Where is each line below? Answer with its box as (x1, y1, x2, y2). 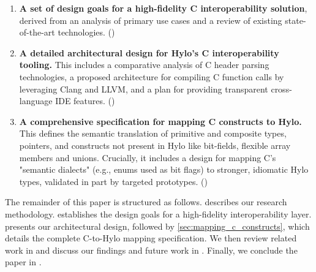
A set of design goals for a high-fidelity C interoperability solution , (19, 2, 307, 14)
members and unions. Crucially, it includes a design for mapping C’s (19, 151, 276, 164)
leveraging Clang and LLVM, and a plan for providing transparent (19, 82, 268, 95)
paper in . (5, 255, 42, 268)
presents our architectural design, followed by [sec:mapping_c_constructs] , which (5, 219, 310, 232)
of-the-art (19, 26, 55, 39)
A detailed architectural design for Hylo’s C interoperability (19, 46, 279, 59)
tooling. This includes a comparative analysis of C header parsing (19, 58, 269, 71)
